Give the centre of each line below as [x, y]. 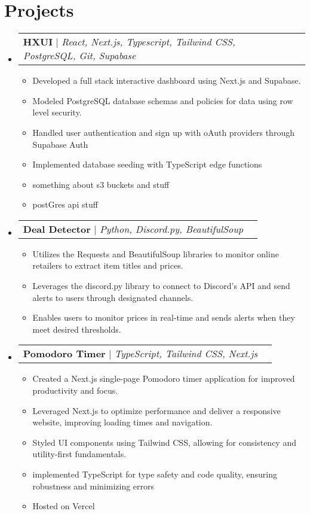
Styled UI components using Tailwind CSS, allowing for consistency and [164, 442]
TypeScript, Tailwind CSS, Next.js [186, 354]
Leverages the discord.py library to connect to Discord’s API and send [161, 286]
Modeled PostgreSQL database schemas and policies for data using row [163, 100]
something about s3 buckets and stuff [101, 184]
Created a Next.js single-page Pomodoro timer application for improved [164, 378]
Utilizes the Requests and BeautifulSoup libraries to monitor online [156, 253]
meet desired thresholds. [77, 329]
